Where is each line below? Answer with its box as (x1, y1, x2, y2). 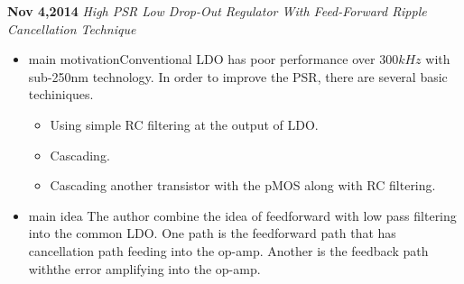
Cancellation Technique (7, 19, 136, 38)
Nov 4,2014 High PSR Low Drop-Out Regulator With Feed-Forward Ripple (7, 2, 427, 20)
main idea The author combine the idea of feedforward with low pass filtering (28, 206, 457, 224)
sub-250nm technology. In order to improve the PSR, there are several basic (28, 67, 448, 86)
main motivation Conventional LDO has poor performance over (28, 50, 376, 69)
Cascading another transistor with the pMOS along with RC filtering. (50, 176, 436, 195)
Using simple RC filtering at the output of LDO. (50, 115, 319, 133)
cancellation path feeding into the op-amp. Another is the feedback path (28, 241, 429, 260)
